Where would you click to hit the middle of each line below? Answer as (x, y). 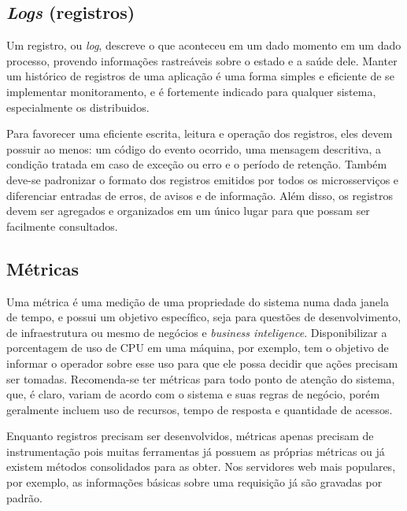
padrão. (24, 497)
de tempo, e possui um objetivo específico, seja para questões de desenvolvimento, (204, 317)
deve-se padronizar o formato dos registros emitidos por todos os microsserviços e (203, 179)
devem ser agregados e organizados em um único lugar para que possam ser (188, 211)
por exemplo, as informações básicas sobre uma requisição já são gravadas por (194, 482)
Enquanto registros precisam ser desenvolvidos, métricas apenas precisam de (190, 436)
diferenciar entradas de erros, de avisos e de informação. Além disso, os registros (200, 195)
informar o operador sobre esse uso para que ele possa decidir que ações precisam (202, 363)
